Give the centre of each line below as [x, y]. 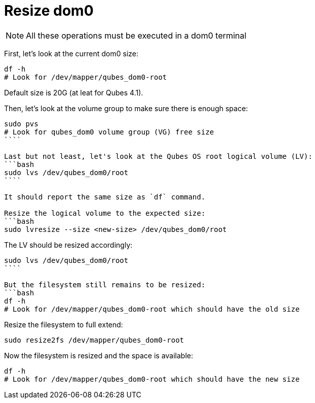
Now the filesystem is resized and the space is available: [99, 355]
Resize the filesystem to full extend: [64, 324]
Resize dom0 [49, 11]
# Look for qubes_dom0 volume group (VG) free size [109, 132]
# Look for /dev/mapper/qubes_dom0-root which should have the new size [152, 379]
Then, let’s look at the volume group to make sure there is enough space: [126, 108]
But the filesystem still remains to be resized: [105, 284]
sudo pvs [21, 124]
